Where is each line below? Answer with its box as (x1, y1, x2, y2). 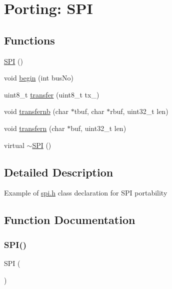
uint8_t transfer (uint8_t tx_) (4, 89, 99, 99)
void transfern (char (4, 122, 65, 133)
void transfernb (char (4, 106, 68, 116)
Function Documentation (4, 212, 135, 227)
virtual (4, 139, 24, 150)
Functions (4, 32, 55, 47)
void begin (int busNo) (4, 72, 73, 83)
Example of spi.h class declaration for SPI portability (4, 187, 167, 198)
